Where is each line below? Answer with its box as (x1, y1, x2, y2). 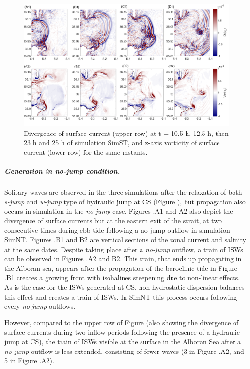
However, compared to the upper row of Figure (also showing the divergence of (4, 317, 239, 327)
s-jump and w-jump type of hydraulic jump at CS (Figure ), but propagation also (4, 196, 246, 206)
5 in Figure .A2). (4, 355, 54, 366)
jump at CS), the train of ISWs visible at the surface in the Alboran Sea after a (4, 336, 241, 346)
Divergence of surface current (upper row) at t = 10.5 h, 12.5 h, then (24, 128, 229, 138)
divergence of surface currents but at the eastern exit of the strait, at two (4, 215, 222, 225)
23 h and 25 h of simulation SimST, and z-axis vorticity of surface (24, 137, 220, 148)
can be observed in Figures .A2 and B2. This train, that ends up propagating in (4, 253, 242, 264)
